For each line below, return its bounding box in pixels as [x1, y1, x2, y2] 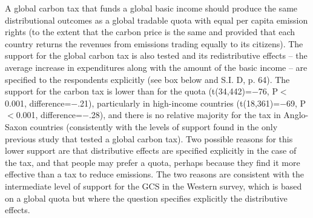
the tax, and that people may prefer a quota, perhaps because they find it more [5, 156, 300, 168]
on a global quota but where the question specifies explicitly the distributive [5, 191, 288, 204]
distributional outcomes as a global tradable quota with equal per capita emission [5, 13, 308, 26]
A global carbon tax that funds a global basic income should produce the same [5, 2, 298, 14]
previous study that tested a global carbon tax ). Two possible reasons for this [5, 132, 293, 145]
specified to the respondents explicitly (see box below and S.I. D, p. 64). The [5, 73, 290, 85]
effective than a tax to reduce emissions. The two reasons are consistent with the [5, 168, 305, 180]
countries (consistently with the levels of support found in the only [30, 120, 278, 133]
